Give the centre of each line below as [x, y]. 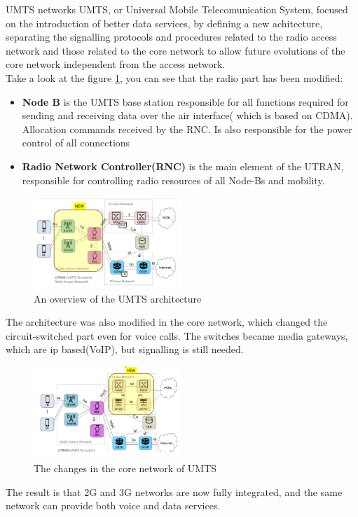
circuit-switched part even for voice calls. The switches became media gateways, [177, 335]
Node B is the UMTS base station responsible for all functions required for [185, 101]
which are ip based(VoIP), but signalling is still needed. [125, 349]
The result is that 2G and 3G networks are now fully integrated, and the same [174, 491]
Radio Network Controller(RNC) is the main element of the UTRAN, [183, 166]
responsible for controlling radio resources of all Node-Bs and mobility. [173, 180]
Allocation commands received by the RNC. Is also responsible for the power [187, 129]
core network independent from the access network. [116, 64]
